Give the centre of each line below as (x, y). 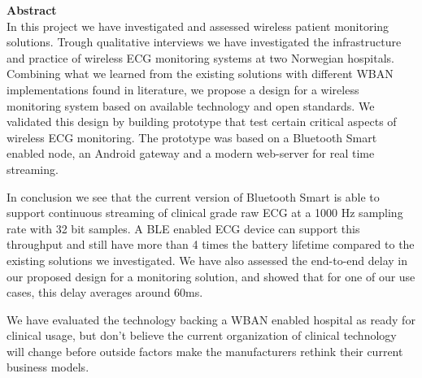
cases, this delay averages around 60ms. (105, 292)
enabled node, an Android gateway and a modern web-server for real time (191, 153)
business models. (48, 367)
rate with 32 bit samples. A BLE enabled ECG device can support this (183, 228)
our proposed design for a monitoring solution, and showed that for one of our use (211, 276)
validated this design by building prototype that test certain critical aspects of (202, 122)
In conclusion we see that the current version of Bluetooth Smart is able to (193, 196)
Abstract (32, 10)
